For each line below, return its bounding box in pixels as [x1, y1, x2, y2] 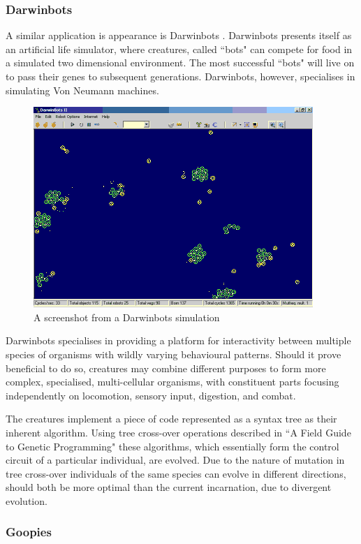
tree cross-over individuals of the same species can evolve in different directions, [6, 466, 346, 480]
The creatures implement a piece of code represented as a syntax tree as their [6, 411, 337, 426]
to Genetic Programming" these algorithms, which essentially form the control [6, 439, 339, 453]
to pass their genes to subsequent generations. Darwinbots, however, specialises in [6, 69, 355, 83]
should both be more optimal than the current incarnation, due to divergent [6, 480, 332, 494]
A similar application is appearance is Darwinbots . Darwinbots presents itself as [6, 28, 352, 43]
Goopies [6, 523, 52, 541]
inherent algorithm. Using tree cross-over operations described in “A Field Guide [6, 425, 351, 439]
